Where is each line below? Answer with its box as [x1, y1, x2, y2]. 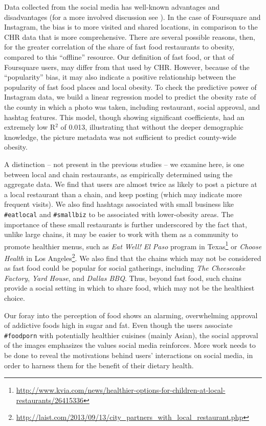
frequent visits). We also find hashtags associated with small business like [4, 199, 234, 209]
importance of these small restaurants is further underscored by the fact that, [4, 219, 247, 229]
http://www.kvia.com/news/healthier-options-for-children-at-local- [16, 385, 226, 395]
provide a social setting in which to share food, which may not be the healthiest [4, 282, 255, 293]
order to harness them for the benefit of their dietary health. [4, 360, 194, 370]
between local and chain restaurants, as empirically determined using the [4, 169, 233, 179]
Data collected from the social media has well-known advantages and [4, 2, 220, 12]
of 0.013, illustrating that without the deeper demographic [60, 122, 243, 132]
